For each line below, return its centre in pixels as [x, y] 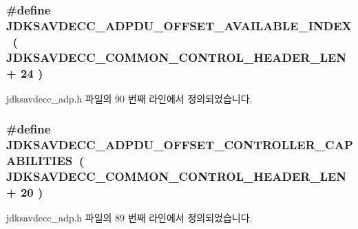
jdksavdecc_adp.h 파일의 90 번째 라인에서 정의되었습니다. [129, 98]
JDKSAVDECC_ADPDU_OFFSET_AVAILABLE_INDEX [179, 25]
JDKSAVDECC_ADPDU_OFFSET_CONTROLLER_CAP [180, 145]
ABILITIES [40, 161]
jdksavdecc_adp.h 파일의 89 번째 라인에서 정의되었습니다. [129, 218]
